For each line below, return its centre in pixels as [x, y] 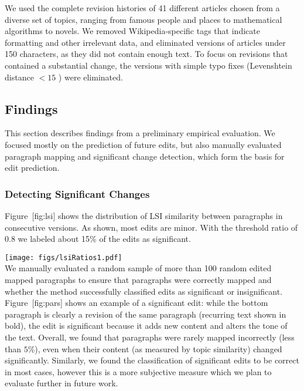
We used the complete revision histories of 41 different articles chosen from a [142, 8]
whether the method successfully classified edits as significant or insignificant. [144, 291]
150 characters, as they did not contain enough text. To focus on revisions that [146, 54]
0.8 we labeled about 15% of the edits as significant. [98, 239]
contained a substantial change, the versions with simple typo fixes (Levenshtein [148, 65]
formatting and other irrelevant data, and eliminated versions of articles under [145, 42]
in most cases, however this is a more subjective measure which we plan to [138, 371]
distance [19, 77]
